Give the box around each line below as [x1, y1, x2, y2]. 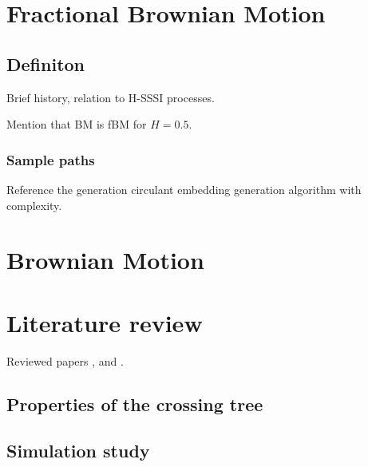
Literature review [6, 306, 203, 338]
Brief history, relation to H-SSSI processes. [6, 89, 215, 105]
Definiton [6, 51, 85, 76]
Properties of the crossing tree [6, 391, 263, 416]
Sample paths [6, 149, 95, 169]
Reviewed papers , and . [6, 352, 124, 369]
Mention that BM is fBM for [6, 116, 147, 133]
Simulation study [6, 438, 150, 463]
